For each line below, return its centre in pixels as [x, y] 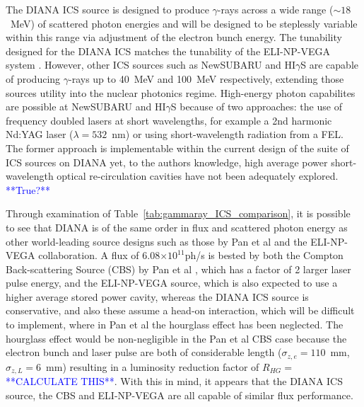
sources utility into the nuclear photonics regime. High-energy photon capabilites [181, 92]
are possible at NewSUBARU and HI [86, 107]
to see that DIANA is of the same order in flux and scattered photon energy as [177, 227]
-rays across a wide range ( [275, 9]
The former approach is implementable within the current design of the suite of [177, 148]
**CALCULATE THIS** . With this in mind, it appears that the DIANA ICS [175, 381]
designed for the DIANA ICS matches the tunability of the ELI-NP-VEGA [168, 51]
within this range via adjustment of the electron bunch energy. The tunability [174, 37]
